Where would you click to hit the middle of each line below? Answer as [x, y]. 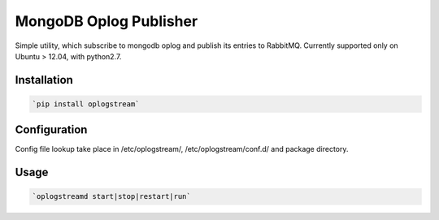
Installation [44, 80]
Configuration [51, 130]
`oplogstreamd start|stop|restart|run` [111, 196]
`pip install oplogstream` [86, 104]
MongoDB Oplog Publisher [106, 21]
